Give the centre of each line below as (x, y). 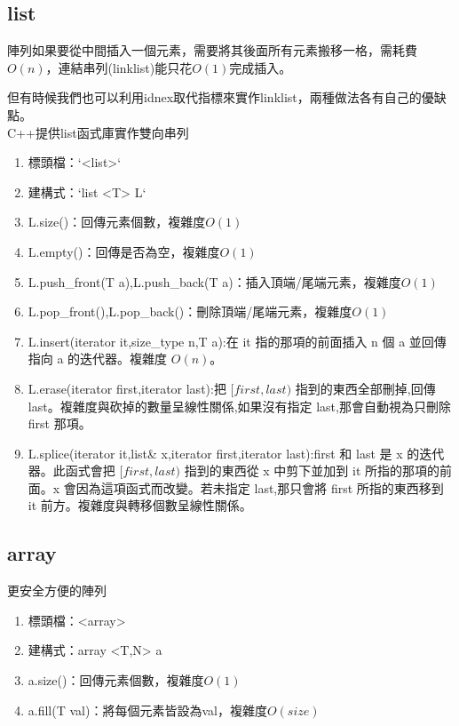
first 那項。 (59, 423)
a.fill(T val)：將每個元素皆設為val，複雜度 (147, 710)
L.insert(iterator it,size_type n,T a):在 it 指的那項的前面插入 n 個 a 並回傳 (237, 341)
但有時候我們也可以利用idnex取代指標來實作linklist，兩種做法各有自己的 (214, 97)
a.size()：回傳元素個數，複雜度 (116, 680)
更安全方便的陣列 (57, 590)
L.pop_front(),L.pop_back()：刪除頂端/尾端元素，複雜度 (190, 311)
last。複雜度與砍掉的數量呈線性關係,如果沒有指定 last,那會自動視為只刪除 (239, 406)
